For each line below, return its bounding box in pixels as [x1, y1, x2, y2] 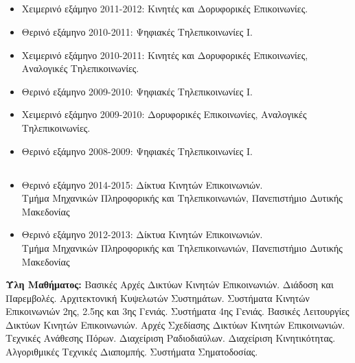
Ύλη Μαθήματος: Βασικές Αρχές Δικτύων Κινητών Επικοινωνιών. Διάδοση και [5, 277, 334, 292]
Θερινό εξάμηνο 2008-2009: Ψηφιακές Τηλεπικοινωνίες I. [21, 143, 253, 158]
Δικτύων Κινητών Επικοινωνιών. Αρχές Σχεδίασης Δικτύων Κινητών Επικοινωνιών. [5, 317, 345, 331]
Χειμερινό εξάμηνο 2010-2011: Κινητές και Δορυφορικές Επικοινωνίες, [21, 47, 308, 62]
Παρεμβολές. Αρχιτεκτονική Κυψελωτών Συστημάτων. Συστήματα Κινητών [5, 290, 310, 305]
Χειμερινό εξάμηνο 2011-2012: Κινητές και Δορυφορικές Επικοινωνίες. [21, 1, 308, 16]
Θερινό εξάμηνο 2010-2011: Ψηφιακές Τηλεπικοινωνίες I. [21, 24, 253, 38]
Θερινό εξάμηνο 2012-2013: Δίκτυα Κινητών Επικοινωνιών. [21, 227, 263, 242]
